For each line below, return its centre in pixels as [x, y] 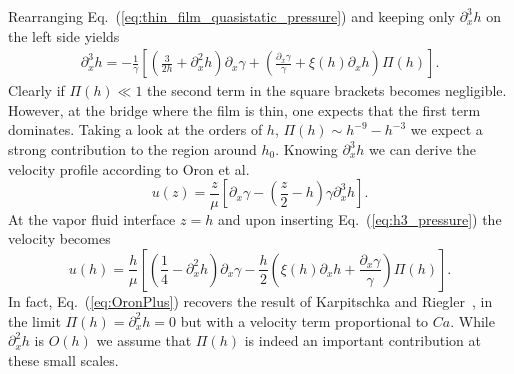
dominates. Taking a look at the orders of [135, 129]
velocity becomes [59, 238]
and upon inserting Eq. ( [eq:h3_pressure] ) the [359, 218]
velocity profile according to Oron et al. [129, 168]
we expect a [446, 129]
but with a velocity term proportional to [304, 320]
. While [472, 320]
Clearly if [36, 90]
